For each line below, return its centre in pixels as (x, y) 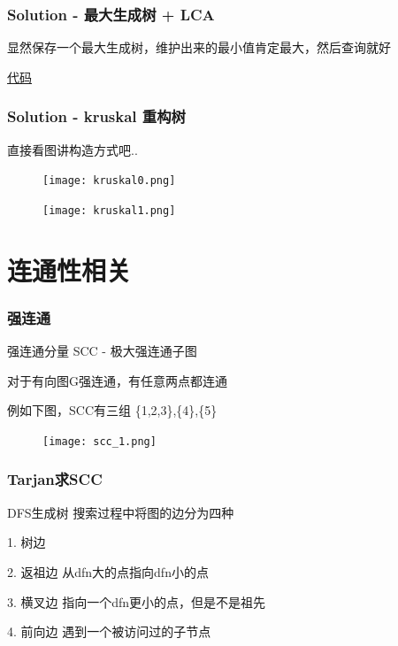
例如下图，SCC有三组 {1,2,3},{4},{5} (112, 410)
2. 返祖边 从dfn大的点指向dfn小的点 (108, 571)
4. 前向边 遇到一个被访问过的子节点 (109, 631)
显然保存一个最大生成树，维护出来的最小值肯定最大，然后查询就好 (199, 47)
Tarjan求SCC (55, 479)
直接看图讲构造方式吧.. (73, 149)
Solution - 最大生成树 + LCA (111, 14)
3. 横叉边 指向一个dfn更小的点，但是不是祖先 (137, 601)
